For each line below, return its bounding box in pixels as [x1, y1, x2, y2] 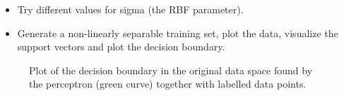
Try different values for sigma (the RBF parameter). [17, 2, 244, 16]
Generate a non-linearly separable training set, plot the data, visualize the [17, 25, 338, 40]
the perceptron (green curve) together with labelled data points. [29, 76, 307, 91]
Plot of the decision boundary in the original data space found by [29, 62, 313, 77]
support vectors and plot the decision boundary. [17, 39, 225, 54]
